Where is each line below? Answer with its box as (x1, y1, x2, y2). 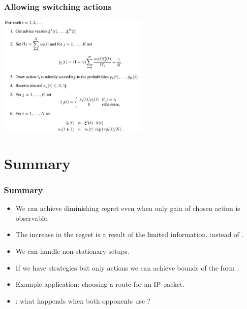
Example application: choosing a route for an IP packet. (15, 279, 185, 289)
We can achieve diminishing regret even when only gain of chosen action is (15, 203, 240, 213)
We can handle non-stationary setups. (15, 245, 129, 256)
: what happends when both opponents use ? (15, 295, 151, 306)
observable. (15, 212, 49, 223)
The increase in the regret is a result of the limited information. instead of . (15, 229, 244, 240)
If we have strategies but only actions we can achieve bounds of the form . (15, 262, 239, 273)
